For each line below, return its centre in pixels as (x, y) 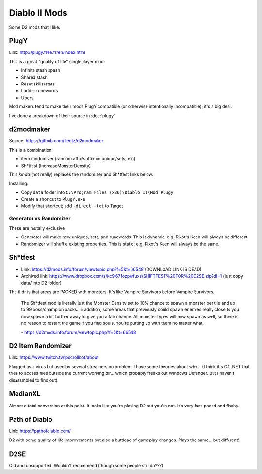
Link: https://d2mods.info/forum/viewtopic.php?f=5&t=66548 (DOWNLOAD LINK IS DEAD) (111, 269)
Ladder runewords (40, 91)
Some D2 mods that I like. (35, 27)
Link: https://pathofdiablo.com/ (40, 431)
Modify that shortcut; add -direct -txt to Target (72, 206)
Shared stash (34, 77)
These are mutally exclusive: (38, 228)
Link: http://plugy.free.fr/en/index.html (47, 52)
